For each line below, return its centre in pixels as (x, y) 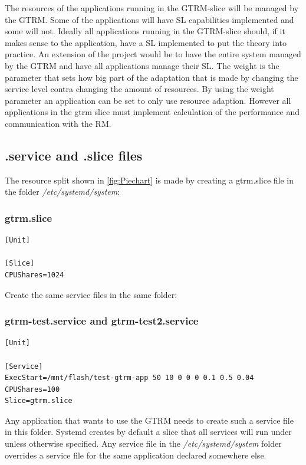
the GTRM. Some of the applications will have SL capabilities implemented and (149, 19)
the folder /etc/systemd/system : (62, 191)
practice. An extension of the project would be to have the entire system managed (153, 54)
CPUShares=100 (32, 389)
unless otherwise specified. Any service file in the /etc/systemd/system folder (143, 443)
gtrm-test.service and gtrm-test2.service (102, 321)
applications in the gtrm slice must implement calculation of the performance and (152, 112)
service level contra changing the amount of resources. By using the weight (139, 89)
